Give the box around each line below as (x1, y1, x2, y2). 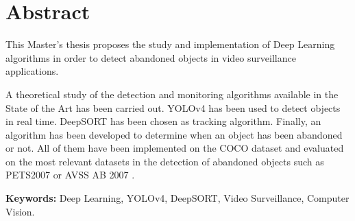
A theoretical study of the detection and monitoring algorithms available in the (5, 86, 339, 101)
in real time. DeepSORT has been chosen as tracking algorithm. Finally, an (5, 114, 321, 128)
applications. (5, 64, 59, 78)
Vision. (5, 204, 35, 218)
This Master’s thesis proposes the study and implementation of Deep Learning (5, 37, 335, 51)
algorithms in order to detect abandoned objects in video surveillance (5, 50, 296, 65)
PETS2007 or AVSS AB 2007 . (5, 167, 135, 182)
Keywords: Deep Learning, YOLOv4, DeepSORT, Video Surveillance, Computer (5, 191, 350, 205)
